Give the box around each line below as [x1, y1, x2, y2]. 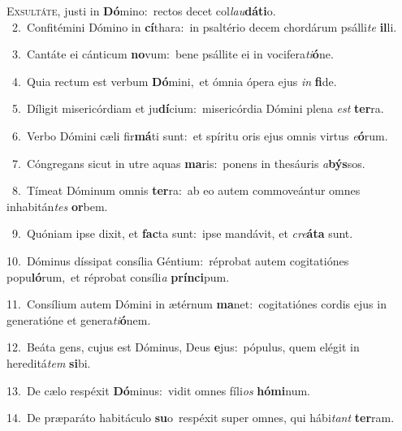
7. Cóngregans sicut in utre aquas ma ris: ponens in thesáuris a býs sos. [11, 154, 365, 171]
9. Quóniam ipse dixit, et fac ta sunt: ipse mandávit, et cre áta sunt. [11, 225, 353, 242]
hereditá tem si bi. [6, 354, 91, 371]
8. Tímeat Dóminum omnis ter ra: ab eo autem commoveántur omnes [11, 182, 361, 199]
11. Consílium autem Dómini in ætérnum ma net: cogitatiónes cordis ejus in [6, 295, 387, 312]
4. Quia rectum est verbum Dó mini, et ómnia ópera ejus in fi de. [11, 72, 337, 89]
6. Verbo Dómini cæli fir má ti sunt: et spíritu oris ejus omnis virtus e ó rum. [11, 127, 388, 144]
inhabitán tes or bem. [6, 197, 108, 214]
